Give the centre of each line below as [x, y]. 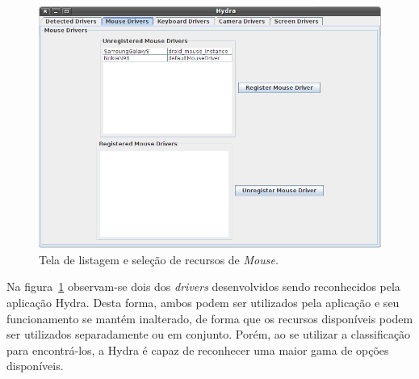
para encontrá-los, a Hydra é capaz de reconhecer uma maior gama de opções [198, 350]
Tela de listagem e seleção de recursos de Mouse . [159, 259]
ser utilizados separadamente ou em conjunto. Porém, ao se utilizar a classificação [209, 334]
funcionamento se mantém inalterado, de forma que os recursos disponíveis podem [210, 318]
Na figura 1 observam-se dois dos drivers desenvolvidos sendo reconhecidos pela [203, 286]
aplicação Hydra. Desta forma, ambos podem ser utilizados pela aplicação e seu [203, 303]
